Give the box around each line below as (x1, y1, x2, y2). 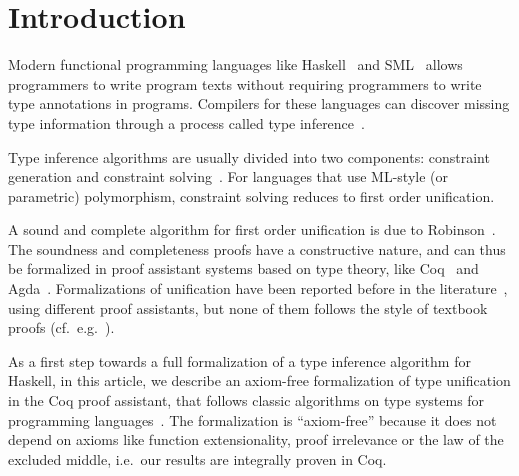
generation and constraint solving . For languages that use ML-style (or (8, 166, 449, 187)
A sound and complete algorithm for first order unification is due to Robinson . (8, 219, 496, 240)
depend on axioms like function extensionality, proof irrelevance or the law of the (8, 429, 504, 450)
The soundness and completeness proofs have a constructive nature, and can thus (8, 238, 506, 259)
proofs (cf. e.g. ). (8, 317, 115, 338)
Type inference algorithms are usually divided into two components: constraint (8, 146, 490, 167)
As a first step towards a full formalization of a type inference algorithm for (8, 350, 471, 371)
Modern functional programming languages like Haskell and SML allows (8, 54, 463, 75)
